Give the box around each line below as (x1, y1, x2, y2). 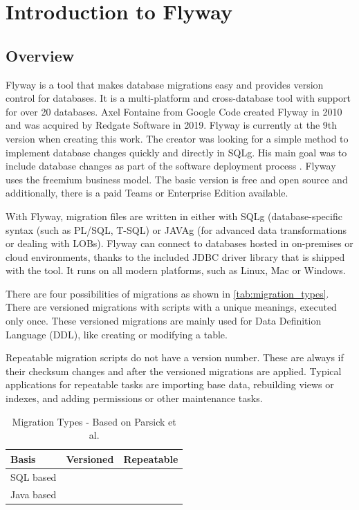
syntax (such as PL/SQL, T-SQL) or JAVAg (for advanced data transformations (6, 222, 347, 237)
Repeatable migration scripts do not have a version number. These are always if (6, 350, 344, 365)
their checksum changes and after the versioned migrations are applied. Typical (6, 363, 342, 378)
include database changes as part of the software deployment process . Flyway (6, 158, 336, 173)
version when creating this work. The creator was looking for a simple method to (6, 131, 349, 145)
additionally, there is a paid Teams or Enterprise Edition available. (6, 185, 288, 200)
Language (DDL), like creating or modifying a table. (6, 327, 228, 341)
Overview (6, 44, 75, 66)
